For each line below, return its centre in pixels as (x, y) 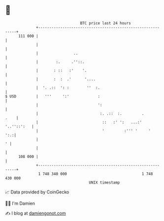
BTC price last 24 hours (106, 23)
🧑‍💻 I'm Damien (20, 203)
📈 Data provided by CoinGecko (37, 192)
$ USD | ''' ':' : (52, 96)
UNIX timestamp (104, 182)
